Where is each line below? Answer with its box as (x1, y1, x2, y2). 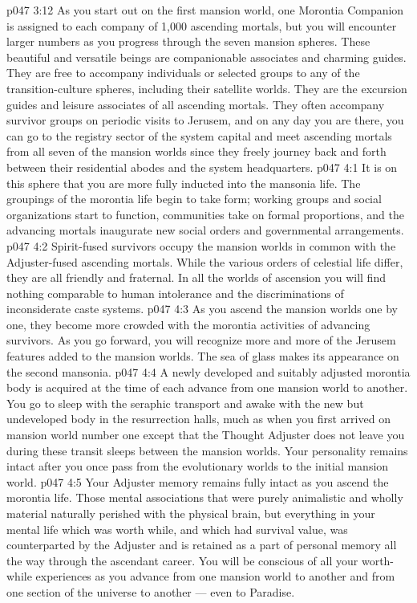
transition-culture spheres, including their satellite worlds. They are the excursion (6, 79, 407, 96)
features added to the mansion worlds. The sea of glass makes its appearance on (6, 348, 399, 365)
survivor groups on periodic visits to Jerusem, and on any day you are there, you (6, 112, 404, 128)
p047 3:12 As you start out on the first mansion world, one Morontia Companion (6, 2, 404, 18)
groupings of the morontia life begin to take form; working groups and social (6, 190, 382, 207)
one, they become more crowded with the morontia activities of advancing (6, 316, 370, 332)
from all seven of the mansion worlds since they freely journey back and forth (6, 143, 387, 160)
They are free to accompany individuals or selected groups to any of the (6, 64, 360, 81)
